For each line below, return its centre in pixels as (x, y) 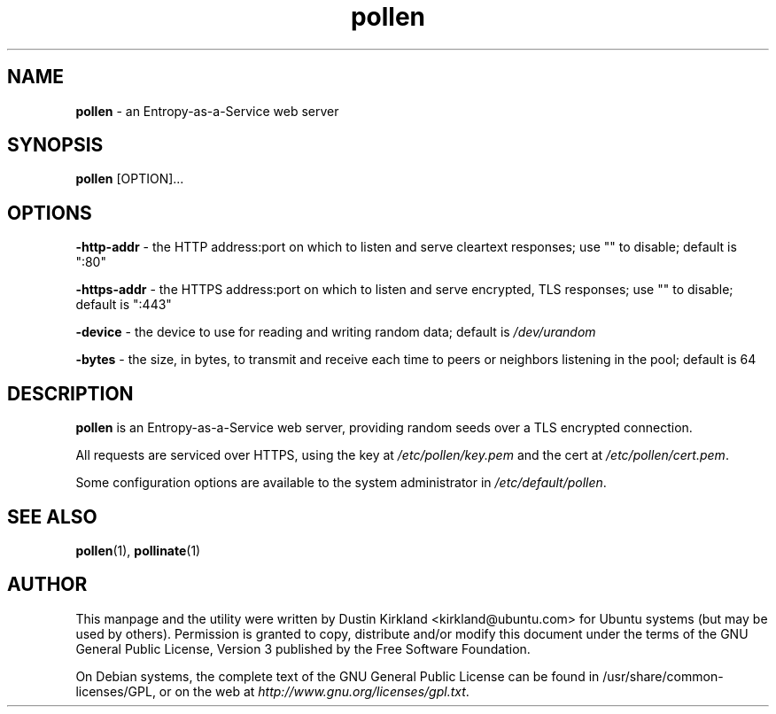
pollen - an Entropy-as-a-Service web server (207, 111)
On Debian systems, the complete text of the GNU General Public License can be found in (338, 676)
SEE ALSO (52, 516)
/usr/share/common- (663, 676)
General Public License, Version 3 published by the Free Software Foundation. (303, 648)
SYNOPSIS (55, 145)
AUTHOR (47, 585)
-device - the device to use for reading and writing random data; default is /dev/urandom (336, 332)
